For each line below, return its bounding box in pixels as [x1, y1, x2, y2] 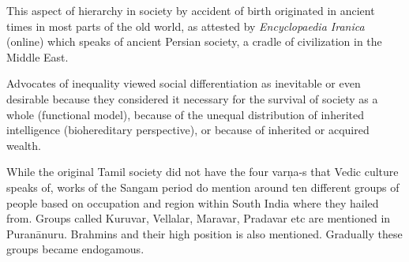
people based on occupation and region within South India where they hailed [6, 194, 379, 211]
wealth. [6, 137, 41, 153]
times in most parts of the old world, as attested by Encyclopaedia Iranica [6, 17, 365, 34]
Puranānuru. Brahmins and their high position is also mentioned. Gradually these [6, 225, 403, 241]
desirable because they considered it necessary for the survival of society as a [6, 90, 378, 107]
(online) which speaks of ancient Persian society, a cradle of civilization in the [6, 33, 382, 50]
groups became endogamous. [6, 241, 144, 257]
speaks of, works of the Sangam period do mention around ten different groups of [6, 178, 400, 195]
